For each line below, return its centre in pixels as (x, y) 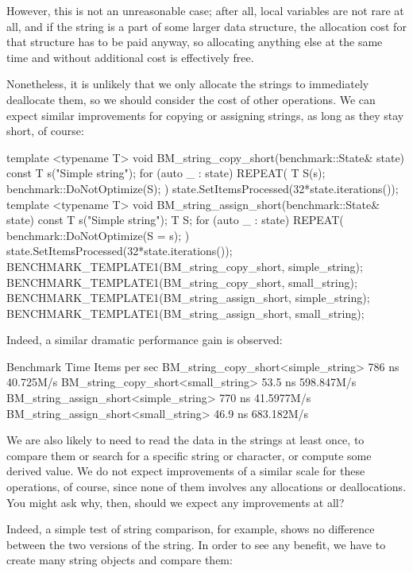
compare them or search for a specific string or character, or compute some (189, 455)
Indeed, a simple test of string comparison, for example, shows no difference (191, 529)
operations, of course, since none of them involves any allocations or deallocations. (206, 487)
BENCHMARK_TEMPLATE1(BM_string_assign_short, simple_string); (188, 298)
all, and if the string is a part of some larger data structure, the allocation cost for (206, 26)
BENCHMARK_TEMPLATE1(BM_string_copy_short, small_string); (182, 282)
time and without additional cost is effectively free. (130, 57)
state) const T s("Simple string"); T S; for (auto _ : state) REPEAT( (175, 220)
